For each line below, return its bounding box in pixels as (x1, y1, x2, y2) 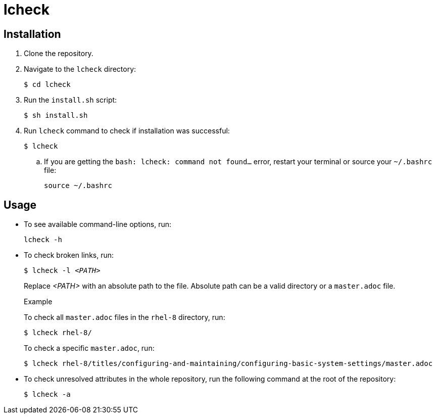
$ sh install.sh (24, 111, 88, 120)
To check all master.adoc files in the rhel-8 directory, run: (24, 313, 225, 322)
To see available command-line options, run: (24, 220, 171, 229)
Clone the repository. (24, 49, 93, 58)
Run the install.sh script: (24, 96, 117, 105)
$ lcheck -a (24, 390, 71, 399)
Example (24, 297, 53, 306)
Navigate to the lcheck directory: (24, 65, 136, 74)
